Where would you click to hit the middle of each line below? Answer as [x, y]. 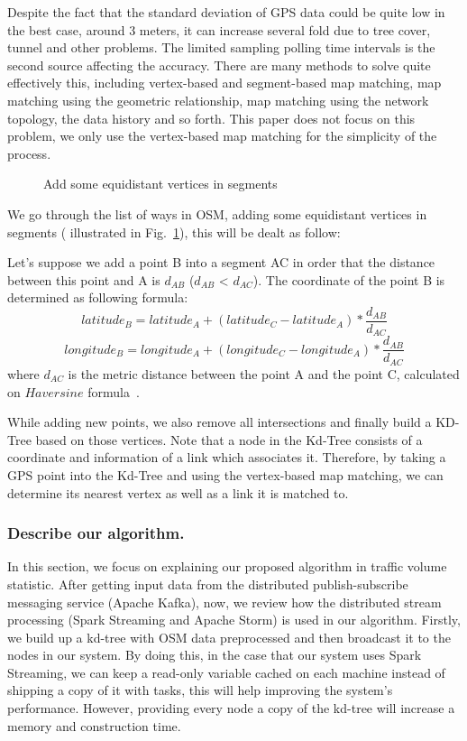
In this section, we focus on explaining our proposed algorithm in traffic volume [227, 566]
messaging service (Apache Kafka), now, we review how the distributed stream [224, 602]
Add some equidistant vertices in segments [160, 184]
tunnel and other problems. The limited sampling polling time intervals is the [221, 47]
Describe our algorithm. [96, 533]
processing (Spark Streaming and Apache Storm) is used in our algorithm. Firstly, [234, 620]
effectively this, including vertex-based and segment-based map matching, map [224, 83]
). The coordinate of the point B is [349, 279]
